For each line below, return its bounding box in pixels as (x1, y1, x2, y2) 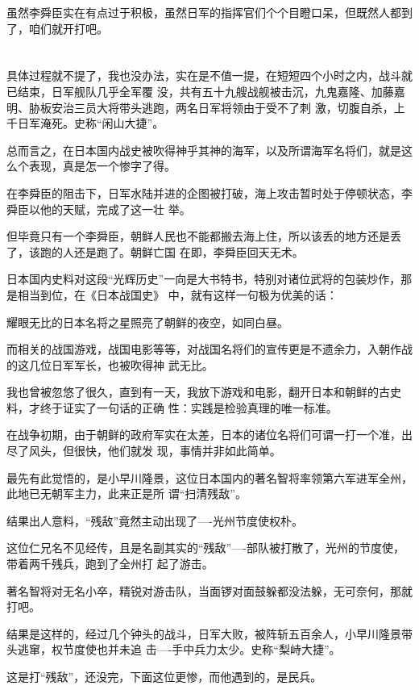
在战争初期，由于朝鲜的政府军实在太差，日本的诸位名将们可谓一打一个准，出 (6, 426, 413, 443)
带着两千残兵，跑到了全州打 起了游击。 (6, 555, 214, 572)
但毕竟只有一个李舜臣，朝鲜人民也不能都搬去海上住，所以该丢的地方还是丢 (6, 228, 401, 245)
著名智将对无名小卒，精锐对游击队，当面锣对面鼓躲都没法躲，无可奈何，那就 (6, 582, 413, 599)
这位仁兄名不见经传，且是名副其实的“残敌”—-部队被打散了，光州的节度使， (6, 539, 404, 556)
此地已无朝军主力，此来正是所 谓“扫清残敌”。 (6, 485, 247, 502)
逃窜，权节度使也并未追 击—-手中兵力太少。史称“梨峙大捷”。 (17, 641, 341, 658)
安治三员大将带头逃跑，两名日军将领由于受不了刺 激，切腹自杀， (51, 98, 394, 115)
